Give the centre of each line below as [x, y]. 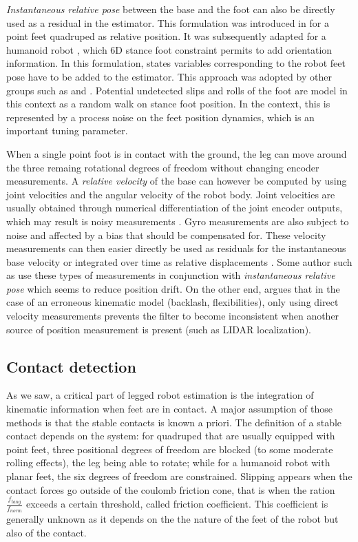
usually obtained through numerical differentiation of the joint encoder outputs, [175, 208]
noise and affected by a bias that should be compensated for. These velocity [166, 234]
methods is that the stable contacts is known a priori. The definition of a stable [174, 422]
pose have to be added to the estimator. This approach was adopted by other [169, 76]
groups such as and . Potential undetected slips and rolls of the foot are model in [177, 90]
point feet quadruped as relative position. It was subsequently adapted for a [166, 36]
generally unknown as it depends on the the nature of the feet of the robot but [172, 519]
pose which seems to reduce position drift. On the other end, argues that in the [173, 288]
